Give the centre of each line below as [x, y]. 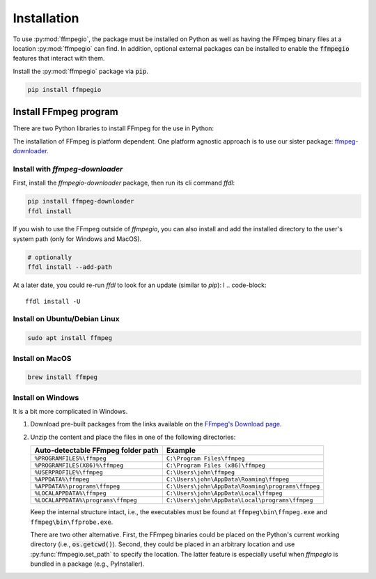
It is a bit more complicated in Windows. [70, 412]
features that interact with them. [59, 59]
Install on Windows [46, 397]
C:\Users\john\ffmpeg [200, 473]
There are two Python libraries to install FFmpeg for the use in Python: [113, 128]
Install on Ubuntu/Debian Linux [66, 319]
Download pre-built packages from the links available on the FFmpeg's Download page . [156, 424]
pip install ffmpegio [64, 90]
